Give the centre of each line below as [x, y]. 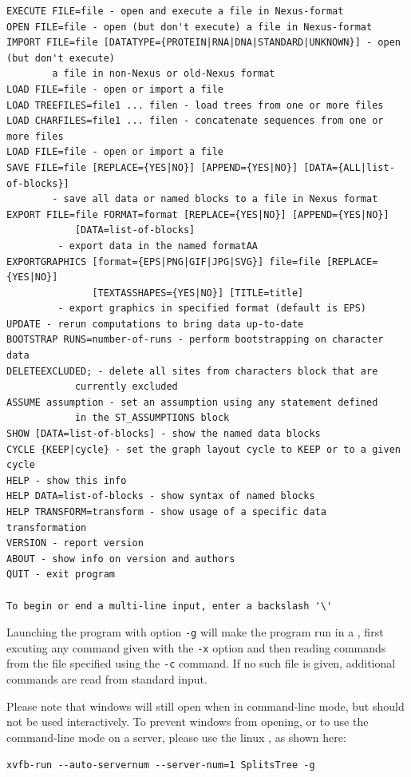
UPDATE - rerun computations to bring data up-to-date [155, 324]
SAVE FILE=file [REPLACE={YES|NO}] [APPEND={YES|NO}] [152, 167]
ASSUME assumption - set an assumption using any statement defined [192, 402]
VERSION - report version [75, 543]
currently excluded [126, 387]
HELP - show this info [67, 480]
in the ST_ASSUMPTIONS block [152, 418]
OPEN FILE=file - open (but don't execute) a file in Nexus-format [190, 27]
